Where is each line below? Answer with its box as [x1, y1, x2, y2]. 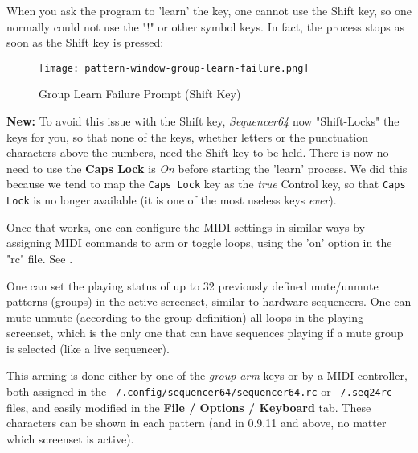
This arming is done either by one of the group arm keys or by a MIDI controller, [6, 367, 408, 384]
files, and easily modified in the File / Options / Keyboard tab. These [6, 398, 371, 415]
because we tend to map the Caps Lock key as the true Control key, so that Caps [6, 175, 406, 192]
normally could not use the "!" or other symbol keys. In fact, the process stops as [6, 18, 404, 35]
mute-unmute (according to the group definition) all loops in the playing [6, 308, 363, 325]
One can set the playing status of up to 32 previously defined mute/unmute [6, 277, 379, 294]
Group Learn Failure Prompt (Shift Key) [39, 85, 241, 102]
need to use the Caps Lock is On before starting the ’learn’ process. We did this [6, 159, 408, 176]
